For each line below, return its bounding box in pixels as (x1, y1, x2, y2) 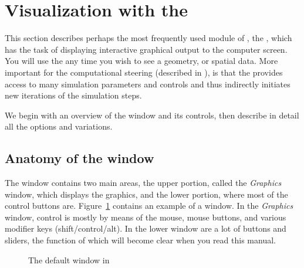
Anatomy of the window (5, 149, 154, 167)
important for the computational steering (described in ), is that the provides (5, 66, 283, 78)
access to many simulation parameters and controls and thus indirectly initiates (5, 77, 291, 90)
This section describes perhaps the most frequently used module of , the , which (5, 32, 292, 44)
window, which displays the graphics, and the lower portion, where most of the (5, 188, 288, 200)
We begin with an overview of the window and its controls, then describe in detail (5, 108, 299, 121)
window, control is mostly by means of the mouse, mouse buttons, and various (5, 211, 286, 223)
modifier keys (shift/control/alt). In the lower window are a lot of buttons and (5, 222, 286, 235)
